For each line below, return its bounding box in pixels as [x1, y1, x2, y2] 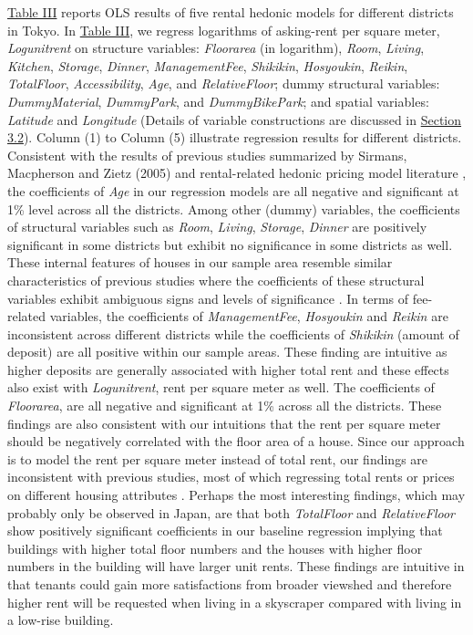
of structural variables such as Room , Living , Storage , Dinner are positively [7, 217, 427, 236]
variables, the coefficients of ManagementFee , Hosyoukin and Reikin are [49, 307, 448, 326]
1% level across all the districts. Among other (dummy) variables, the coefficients [7, 199, 460, 218]
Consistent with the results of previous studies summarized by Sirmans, [7, 145, 407, 164]
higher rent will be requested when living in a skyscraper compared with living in [7, 592, 462, 611]
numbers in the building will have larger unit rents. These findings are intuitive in [7, 557, 465, 576]
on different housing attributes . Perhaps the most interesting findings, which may [7, 485, 466, 505]
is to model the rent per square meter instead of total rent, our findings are [7, 449, 428, 468]
